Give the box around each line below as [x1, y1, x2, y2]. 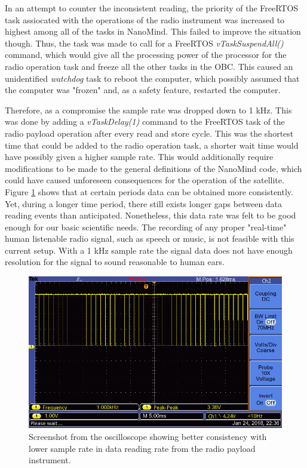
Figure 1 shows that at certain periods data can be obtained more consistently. [5, 185, 293, 198]
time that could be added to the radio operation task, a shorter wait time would [5, 138, 299, 151]
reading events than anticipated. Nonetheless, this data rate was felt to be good [5, 209, 296, 221]
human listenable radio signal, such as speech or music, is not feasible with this [5, 232, 294, 245]
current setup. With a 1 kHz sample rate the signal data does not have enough [5, 244, 293, 256]
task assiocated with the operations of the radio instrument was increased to [5, 13, 285, 26]
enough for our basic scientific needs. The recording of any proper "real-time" [5, 220, 287, 233]
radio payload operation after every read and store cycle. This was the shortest [5, 127, 294, 139]
